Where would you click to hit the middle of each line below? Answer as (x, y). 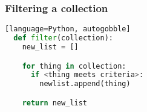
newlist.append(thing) (85, 84)
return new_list (55, 103)
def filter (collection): (64, 38)
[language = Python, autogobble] (68, 29)
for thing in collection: (74, 66)
